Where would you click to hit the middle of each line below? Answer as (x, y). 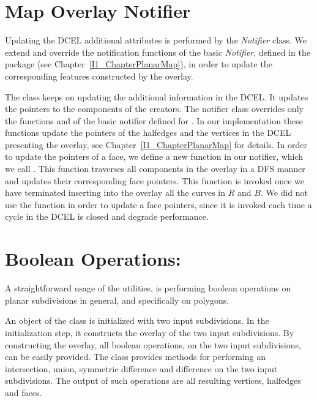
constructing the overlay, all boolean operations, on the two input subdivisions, (153, 344)
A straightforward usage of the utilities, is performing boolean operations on (148, 288)
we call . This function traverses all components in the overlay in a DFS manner (155, 169)
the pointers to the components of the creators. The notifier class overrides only (154, 109)
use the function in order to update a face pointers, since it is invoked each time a (158, 204)
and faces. (24, 392)
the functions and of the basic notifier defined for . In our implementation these (154, 120)
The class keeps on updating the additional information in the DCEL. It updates (157, 96)
